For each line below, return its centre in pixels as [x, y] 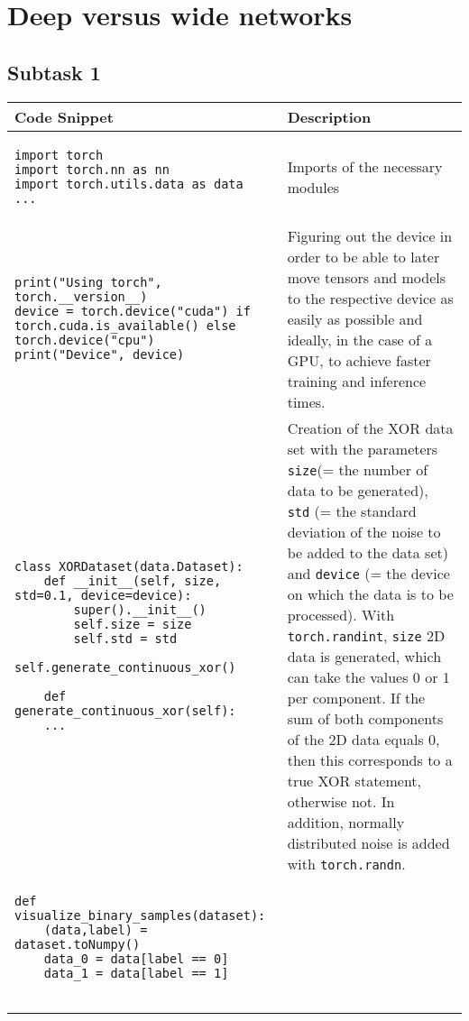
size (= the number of [358, 469]
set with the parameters [363, 448]
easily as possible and [355, 318]
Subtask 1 [54, 72]
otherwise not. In [341, 801]
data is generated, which [364, 656]
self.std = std [125, 638]
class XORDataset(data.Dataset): [129, 566]
